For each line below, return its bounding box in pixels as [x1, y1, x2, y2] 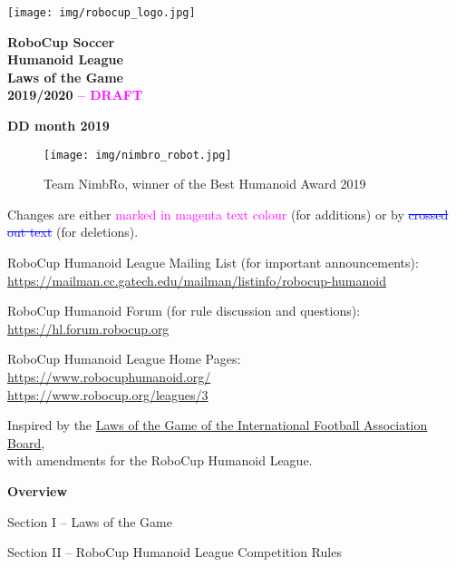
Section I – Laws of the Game [7, 512, 172, 531]
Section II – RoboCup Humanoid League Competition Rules [7, 543, 342, 562]
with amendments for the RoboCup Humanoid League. [7, 451, 313, 470]
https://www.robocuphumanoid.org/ [7, 367, 211, 386]
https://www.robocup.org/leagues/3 [7, 385, 209, 404]
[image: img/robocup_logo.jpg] [7, 6, 196, 19]
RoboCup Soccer [7, 32, 115, 51]
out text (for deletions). [7, 222, 139, 241]
